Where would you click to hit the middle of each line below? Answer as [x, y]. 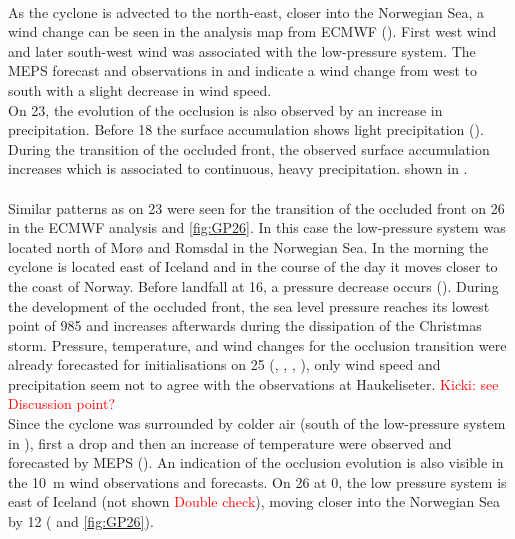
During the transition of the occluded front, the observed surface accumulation [249, 148]
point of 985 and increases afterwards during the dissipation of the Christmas [245, 325]
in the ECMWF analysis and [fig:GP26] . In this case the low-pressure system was [257, 227]
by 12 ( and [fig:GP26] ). [81, 521]
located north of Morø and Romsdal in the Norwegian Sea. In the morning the [248, 246]
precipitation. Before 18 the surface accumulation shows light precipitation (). [246, 129]
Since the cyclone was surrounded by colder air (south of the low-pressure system [257, 423]
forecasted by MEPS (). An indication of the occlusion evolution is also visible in [256, 462]
